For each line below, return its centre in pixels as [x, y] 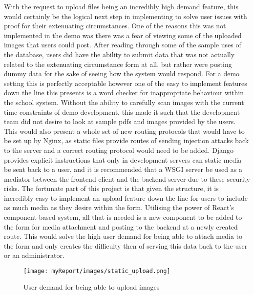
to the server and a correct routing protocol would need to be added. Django [119, 150]
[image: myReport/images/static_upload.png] [97, 271]
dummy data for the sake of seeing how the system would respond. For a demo [122, 74]
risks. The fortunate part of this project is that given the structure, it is [111, 188]
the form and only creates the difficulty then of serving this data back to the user [126, 245]
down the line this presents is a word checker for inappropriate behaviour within [124, 93]
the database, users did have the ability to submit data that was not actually [119, 54]
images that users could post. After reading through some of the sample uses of [123, 45]
